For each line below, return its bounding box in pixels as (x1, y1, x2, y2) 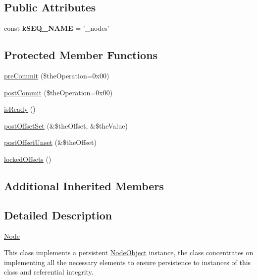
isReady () (4, 104, 36, 114)
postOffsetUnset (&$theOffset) (4, 137, 97, 147)
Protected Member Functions (4, 47, 158, 63)
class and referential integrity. (4, 267, 94, 277)
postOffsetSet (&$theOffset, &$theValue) (4, 120, 128, 131)
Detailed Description (4, 207, 112, 222)
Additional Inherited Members (4, 178, 164, 193)
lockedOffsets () (4, 153, 51, 164)
